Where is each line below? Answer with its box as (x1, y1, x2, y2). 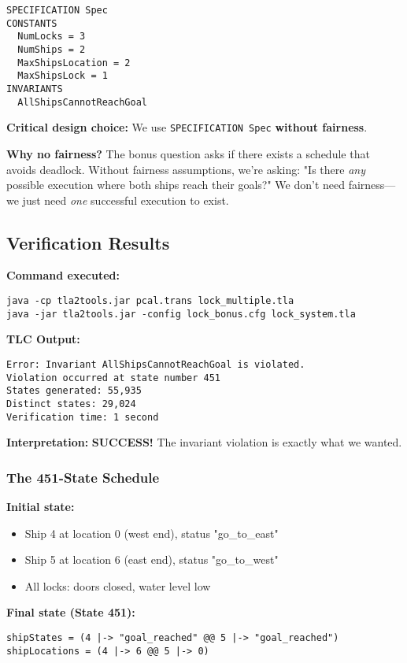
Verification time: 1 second (6, 411, 159, 423)
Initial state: (6, 498, 75, 515)
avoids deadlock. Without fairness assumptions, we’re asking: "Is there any (6, 161, 365, 177)
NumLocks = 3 (17, 31, 86, 43)
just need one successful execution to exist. (22, 191, 229, 208)
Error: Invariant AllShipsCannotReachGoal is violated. (6, 358, 305, 370)
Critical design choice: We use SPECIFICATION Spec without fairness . (6, 119, 368, 135)
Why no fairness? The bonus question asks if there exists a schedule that (6, 145, 370, 161)
